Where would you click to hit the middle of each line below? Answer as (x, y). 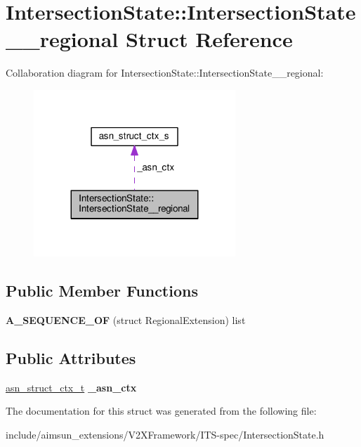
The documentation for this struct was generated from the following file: (161, 411)
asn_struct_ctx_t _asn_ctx (71, 387)
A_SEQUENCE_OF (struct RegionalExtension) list (126, 320)
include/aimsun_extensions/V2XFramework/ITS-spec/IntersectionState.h (165, 435)
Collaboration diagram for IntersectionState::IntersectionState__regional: (165, 73)
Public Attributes (71, 358)
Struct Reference (209, 39)
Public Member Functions (102, 291)
